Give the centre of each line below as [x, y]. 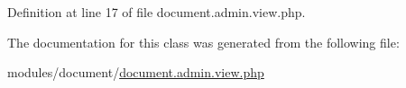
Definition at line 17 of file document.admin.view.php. [157, 12]
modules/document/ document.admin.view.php [136, 72]
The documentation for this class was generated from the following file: [203, 42]
